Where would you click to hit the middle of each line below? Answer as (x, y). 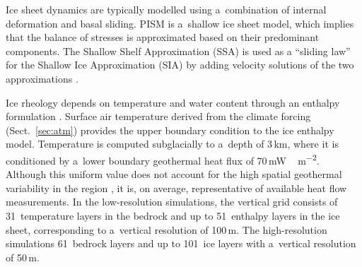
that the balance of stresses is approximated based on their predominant (163, 37)
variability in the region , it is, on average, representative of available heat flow (176, 188)
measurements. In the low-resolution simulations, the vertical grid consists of (172, 202)
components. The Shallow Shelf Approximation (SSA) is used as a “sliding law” (178, 51)
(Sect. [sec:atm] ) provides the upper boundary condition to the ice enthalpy (170, 130)
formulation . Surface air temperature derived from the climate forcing (158, 116)
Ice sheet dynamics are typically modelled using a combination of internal (166, 9)
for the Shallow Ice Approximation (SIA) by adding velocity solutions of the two (180, 65)
